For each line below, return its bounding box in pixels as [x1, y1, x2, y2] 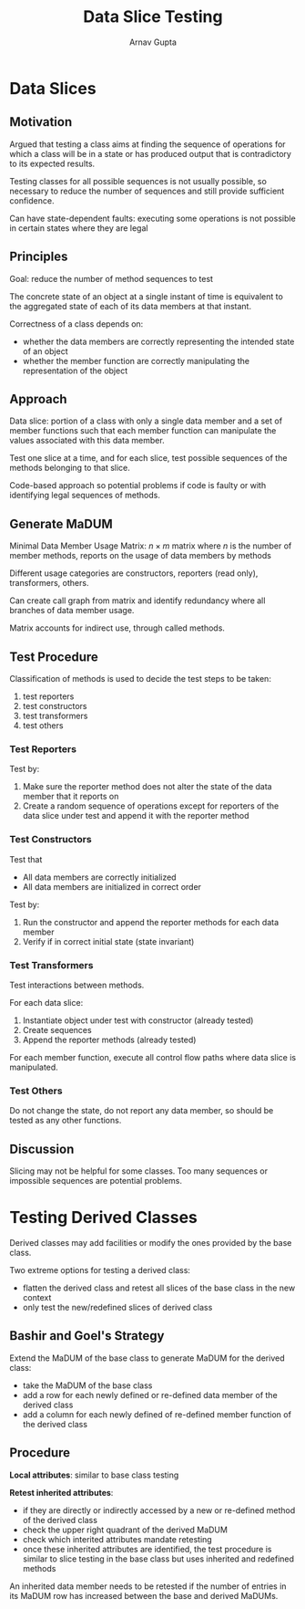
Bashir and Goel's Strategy [9, 1328, 165, 1343]
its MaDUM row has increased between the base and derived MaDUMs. [9, 1590, 279, 1601]
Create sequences [22, 1024, 93, 1035]
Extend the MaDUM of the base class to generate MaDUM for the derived [9, 1353, 285, 1363]
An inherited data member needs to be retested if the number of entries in [9, 1581, 287, 1592]
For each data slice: [9, 997, 84, 1008]
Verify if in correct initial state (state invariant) [22, 935, 195, 946]
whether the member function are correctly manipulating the [22, 355, 250, 366]
